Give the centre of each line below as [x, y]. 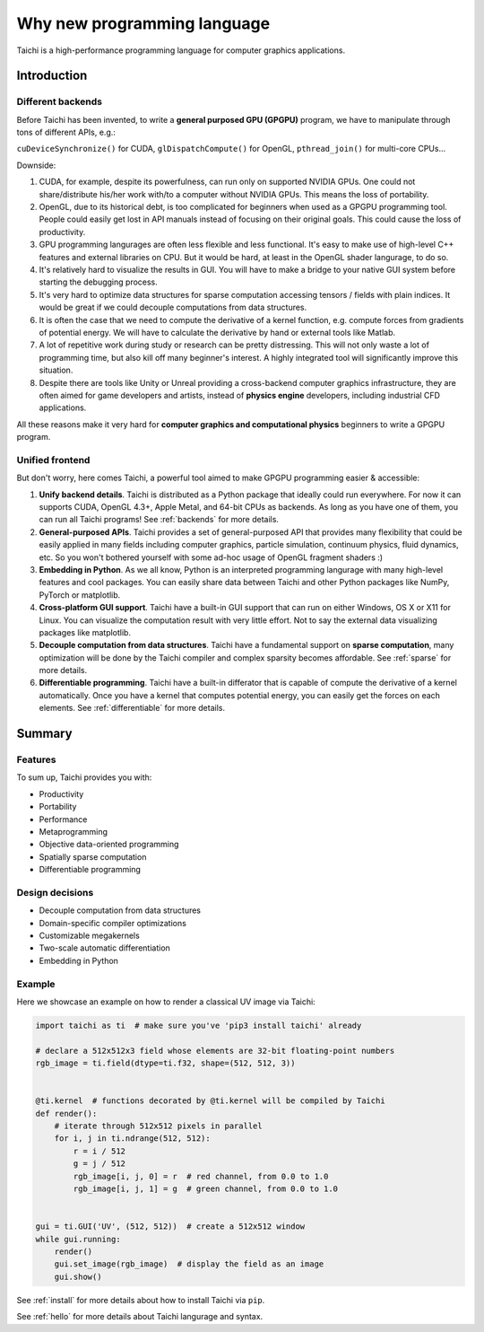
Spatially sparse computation [93, 856]
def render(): [66, 1113]
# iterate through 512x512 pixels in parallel [159, 1126]
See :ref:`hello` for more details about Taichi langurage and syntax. [140, 1317]
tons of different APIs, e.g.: [66, 132]
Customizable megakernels [90, 936]
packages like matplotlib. [85, 632]
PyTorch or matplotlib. [80, 595]
